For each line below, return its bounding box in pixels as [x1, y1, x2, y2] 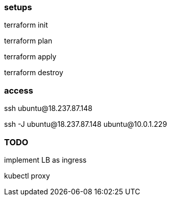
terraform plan [4, 36, 53, 46]
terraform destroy [4, 68, 63, 77]
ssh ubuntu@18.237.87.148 [4, 104, 92, 113]
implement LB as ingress [4, 155, 87, 164]
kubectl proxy [4, 171, 50, 180]
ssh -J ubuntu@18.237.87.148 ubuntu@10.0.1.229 [4, 120, 167, 129]
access [4, 85, 33, 96]
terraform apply [4, 52, 57, 61]
